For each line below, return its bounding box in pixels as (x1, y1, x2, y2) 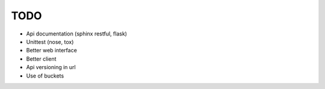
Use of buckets (26, 72, 64, 79)
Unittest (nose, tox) (26, 38, 74, 45)
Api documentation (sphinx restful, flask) (26, 30, 128, 37)
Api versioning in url (26, 64, 76, 71)
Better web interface (26, 47, 78, 54)
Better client (26, 55, 57, 63)
